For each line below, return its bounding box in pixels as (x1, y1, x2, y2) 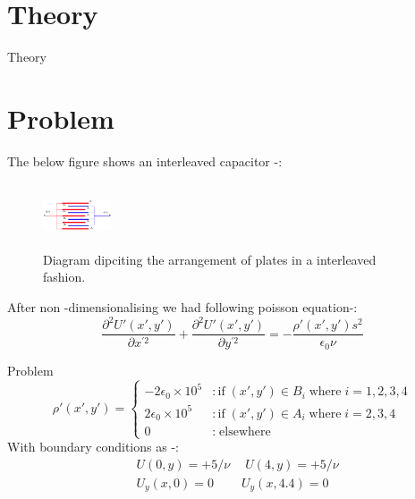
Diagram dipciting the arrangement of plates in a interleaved (43, 249, 377, 268)
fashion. (43, 267, 86, 286)
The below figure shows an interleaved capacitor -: (7, 151, 283, 170)
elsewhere (219, 425, 271, 438)
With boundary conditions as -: (7, 437, 179, 456)
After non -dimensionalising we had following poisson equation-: (7, 298, 358, 317)
